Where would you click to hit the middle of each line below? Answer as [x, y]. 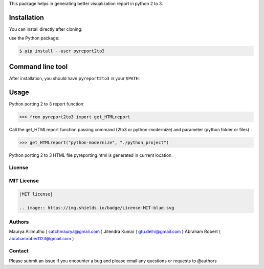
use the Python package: [34, 38]
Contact [19, 251]
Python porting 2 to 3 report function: [47, 104]
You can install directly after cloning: [46, 29]
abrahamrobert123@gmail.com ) [42, 238]
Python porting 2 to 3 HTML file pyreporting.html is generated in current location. [91, 155]
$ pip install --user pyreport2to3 [62, 51]
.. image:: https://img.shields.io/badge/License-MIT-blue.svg [97, 208]
